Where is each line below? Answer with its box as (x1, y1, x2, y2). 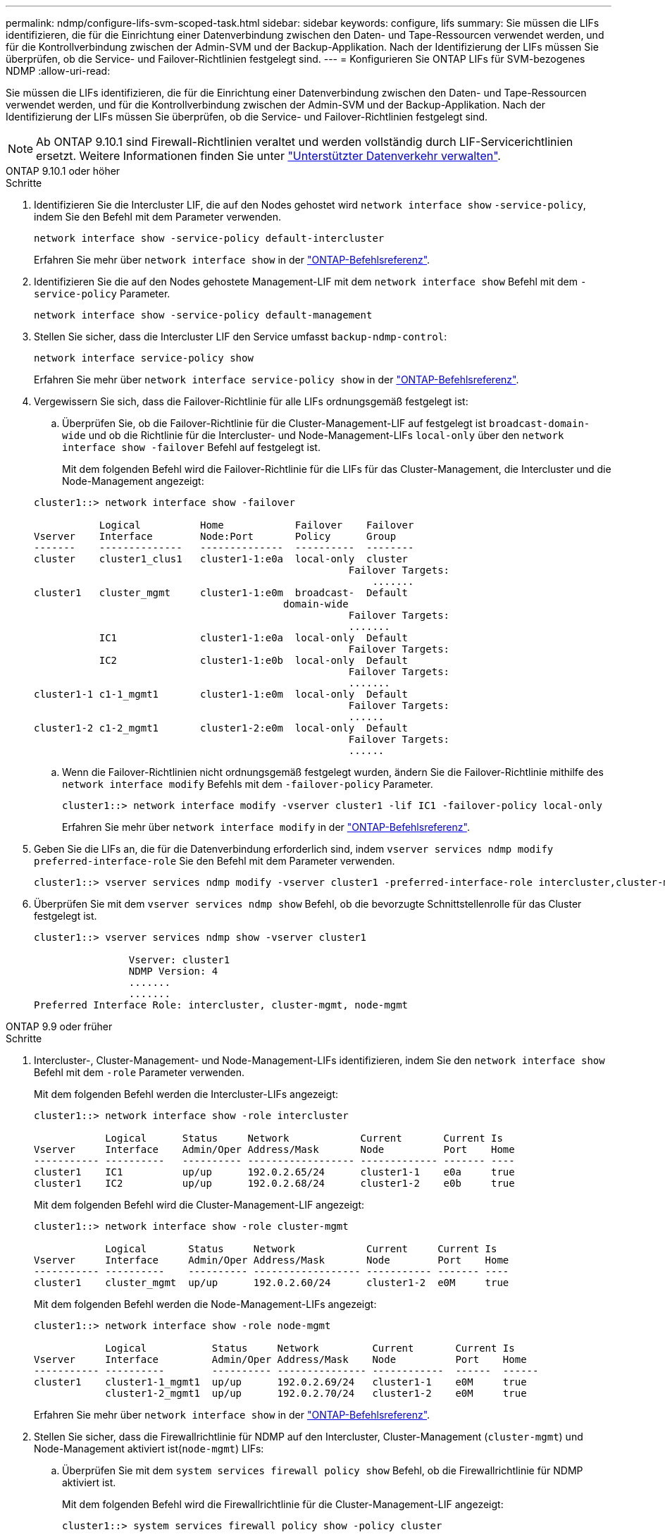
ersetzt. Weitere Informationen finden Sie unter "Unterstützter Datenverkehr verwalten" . (36, 149, 501, 163)
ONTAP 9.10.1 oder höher (6, 165, 120, 177)
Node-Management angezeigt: (62, 475, 204, 487)
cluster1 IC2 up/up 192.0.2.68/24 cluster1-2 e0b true (34, 1178, 515, 1189)
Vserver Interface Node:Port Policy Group (34, 531, 397, 542)
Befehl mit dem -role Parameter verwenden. (34, 1066, 245, 1078)
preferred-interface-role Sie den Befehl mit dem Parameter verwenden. (34, 855, 395, 867)
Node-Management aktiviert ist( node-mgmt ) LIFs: (34, 1443, 264, 1455)
